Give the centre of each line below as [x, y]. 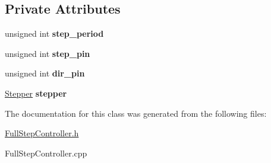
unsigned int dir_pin [45, 73]
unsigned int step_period [54, 33]
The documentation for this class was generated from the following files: [136, 113]
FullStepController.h [42, 133]
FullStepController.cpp [46, 153]
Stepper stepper [36, 93]
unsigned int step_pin [48, 53]
